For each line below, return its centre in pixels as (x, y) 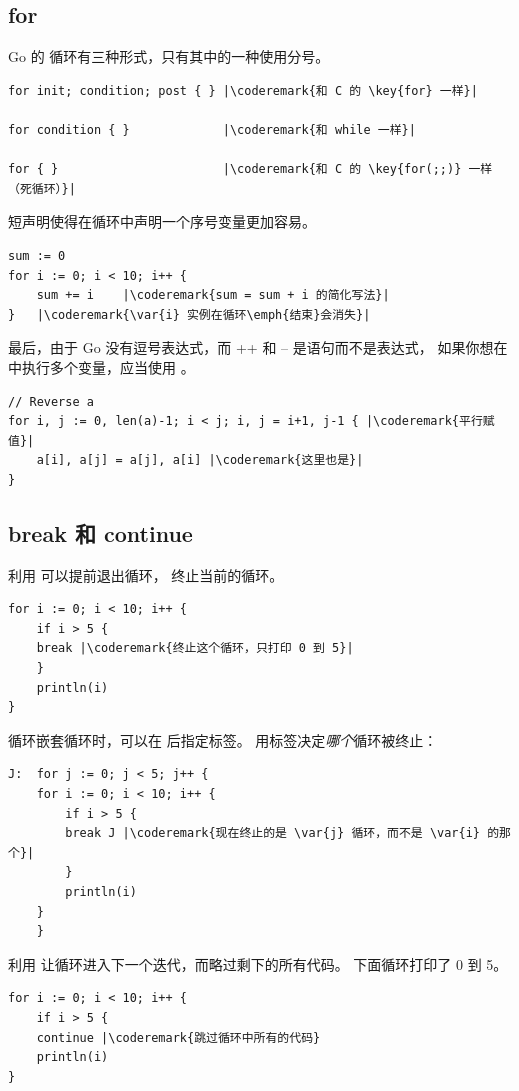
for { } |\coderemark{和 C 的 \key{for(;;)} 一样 (250, 169)
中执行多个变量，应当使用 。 (101, 366)
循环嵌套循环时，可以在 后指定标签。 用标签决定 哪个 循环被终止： (223, 739)
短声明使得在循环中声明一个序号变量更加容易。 (162, 221)
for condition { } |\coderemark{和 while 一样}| (212, 129)
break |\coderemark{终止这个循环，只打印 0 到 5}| (195, 648)
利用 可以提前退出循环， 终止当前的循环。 (146, 574)
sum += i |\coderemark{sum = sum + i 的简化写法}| (213, 295)
